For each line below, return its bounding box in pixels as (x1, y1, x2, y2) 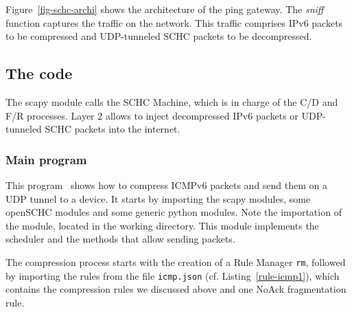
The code (5, 63, 73, 84)
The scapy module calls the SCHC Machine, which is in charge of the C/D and (5, 94, 338, 109)
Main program (5, 151, 87, 168)
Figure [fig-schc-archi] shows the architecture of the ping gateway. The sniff (5, 2, 324, 16)
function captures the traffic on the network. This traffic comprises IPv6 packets (5, 15, 343, 30)
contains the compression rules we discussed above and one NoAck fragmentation (5, 282, 347, 296)
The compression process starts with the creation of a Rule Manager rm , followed (5, 254, 346, 269)
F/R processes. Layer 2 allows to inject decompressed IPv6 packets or (5, 108, 298, 122)
